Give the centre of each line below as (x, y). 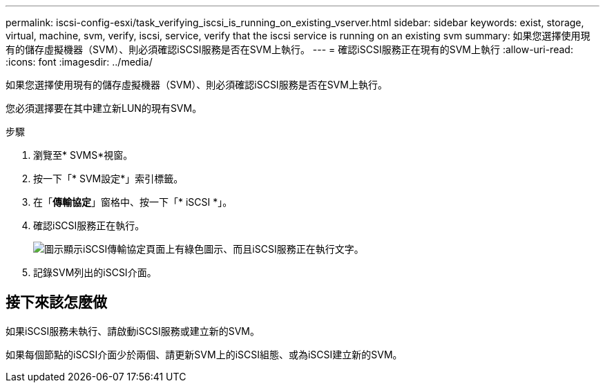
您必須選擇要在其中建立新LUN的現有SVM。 (104, 108)
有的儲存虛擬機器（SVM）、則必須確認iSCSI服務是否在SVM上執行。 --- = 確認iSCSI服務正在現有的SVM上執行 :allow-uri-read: (289, 49)
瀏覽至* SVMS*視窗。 (83, 155)
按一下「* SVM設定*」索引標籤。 (108, 178)
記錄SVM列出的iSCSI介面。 (95, 272)
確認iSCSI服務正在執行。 (89, 225)
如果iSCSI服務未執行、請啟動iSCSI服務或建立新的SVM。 (133, 331)
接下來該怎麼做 (56, 302)
